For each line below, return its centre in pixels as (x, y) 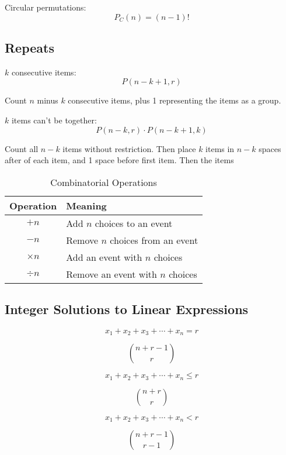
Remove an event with (111, 274)
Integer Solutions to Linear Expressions (127, 309)
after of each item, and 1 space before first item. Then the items (119, 160)
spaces (270, 148)
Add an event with (104, 257)
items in (220, 148)
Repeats (30, 47)
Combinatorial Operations (104, 182)
